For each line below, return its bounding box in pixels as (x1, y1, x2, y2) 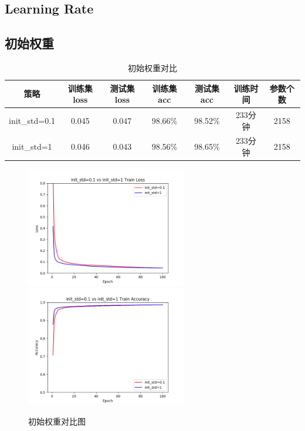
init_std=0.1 (9, 114, 56, 126)
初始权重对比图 (28, 415, 86, 427)
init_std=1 (12, 140, 52, 153)
